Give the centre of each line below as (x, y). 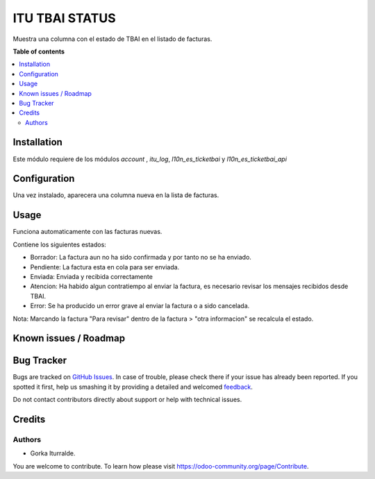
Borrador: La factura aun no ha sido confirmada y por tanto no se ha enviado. (141, 258)
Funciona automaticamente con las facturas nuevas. (87, 232)
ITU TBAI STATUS (64, 18)
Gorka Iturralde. (53, 453)
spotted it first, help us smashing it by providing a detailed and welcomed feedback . (133, 387)
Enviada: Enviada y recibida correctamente (91, 276)
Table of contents (39, 51)
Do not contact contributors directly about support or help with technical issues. (127, 400)
